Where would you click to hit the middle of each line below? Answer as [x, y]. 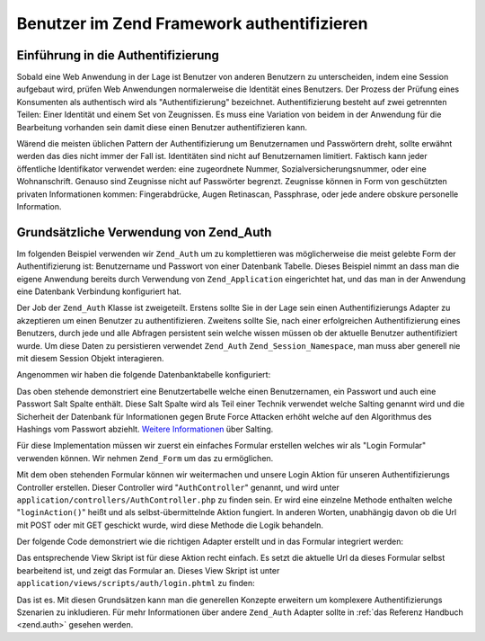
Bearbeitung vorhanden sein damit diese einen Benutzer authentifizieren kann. [162, 127]
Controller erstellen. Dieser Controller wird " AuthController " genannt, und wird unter [178, 487]
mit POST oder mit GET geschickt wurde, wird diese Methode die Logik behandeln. [170, 525]
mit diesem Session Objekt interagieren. [91, 358]
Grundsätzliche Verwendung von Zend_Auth [144, 232]
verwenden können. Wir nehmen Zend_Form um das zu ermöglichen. [145, 458]
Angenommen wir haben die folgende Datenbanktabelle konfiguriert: [144, 375]
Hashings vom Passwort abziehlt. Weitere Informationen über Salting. [145, 429]
